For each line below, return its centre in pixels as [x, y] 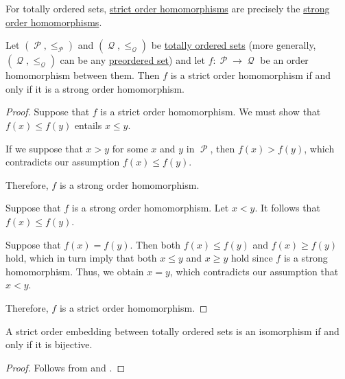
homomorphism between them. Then [83, 75]
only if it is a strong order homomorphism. [95, 88]
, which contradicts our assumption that [254, 271]
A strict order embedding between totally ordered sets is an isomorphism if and [172, 331]
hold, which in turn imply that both [81, 258]
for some [130, 148]
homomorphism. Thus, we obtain [75, 271]
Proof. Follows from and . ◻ [66, 367]
